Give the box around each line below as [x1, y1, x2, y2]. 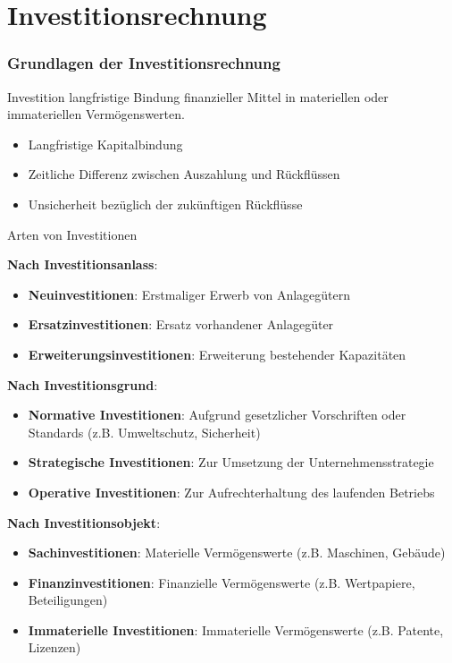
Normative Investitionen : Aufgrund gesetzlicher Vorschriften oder [28, 405, 406, 424]
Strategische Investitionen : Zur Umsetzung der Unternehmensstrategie [28, 453, 434, 472]
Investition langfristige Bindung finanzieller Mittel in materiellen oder [7, 87, 389, 106]
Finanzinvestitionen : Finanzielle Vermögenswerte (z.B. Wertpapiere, [28, 573, 415, 591]
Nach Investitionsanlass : [7, 255, 158, 274]
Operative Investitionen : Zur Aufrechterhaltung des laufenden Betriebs [28, 482, 435, 501]
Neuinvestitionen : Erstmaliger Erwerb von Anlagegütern [28, 285, 351, 303]
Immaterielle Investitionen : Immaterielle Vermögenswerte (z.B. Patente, [28, 620, 444, 639]
